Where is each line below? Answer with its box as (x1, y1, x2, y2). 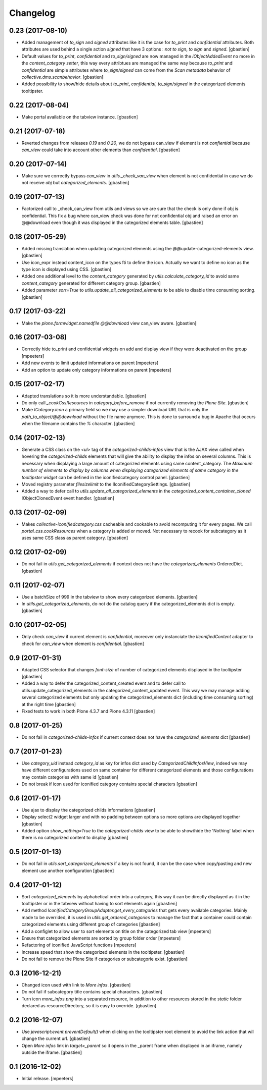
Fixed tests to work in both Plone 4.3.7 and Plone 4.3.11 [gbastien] (21, 708, 155, 714)
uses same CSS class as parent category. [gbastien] (21, 535, 128, 541)
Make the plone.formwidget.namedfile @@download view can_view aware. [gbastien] (21, 320, 197, 326)
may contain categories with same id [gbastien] (21, 774, 119, 780)
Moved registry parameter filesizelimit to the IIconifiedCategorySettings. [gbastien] (21, 481, 190, 487)
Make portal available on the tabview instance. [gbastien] (21, 114, 138, 120)
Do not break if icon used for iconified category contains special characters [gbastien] (21, 781, 198, 787)
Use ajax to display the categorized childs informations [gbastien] (21, 807, 156, 813)
